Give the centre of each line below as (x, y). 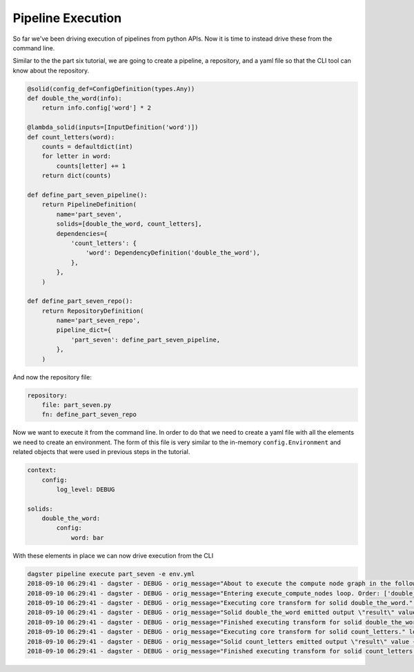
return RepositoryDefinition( (93, 311)
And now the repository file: (52, 377)
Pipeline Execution (67, 18)
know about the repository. (51, 70)
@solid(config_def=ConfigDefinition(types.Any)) (111, 89)
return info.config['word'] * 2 (97, 108)
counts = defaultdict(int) (88, 147)
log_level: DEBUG (86, 489)
